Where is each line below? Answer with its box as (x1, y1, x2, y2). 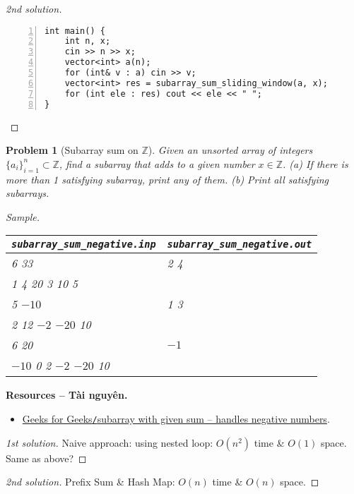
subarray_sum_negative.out (167, 239, 312, 251)
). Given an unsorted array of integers (148, 143, 313, 157)
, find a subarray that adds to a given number (59, 156, 255, 171)
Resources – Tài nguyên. (6, 387, 128, 402)
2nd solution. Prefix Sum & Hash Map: (6, 474, 175, 489)
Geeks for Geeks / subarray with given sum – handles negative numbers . (22, 411, 330, 426)
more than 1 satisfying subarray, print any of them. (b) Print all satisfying (6, 171, 329, 186)
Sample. (6, 209, 40, 224)
